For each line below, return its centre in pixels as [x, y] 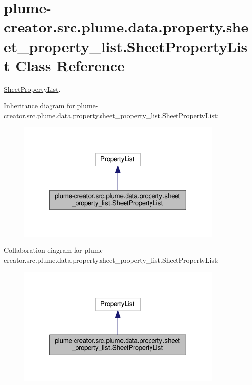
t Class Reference [64, 65]
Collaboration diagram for [43, 250]
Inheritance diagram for [39, 105]
